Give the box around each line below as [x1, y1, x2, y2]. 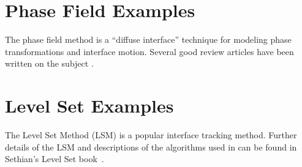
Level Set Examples [5, 93, 174, 118]
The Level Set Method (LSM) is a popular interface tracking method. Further [5, 128, 297, 141]
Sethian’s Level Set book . [5, 152, 104, 165]
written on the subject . [5, 57, 94, 70]
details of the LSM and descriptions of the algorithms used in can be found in [5, 140, 297, 153]
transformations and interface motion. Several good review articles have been [5, 45, 294, 58]
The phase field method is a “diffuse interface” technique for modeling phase [5, 33, 292, 46]
